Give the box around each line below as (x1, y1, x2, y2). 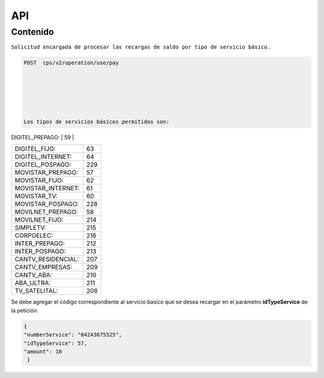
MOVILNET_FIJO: (14, 216, 64, 224)
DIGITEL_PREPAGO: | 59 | (11, 134, 74, 141)
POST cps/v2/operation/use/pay (23, 59, 119, 66)
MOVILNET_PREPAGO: (14, 208, 78, 216)
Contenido (11, 26, 54, 37)
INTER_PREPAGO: (14, 239, 65, 248)
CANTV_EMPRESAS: (14, 263, 73, 272)
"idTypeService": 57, (23, 340, 88, 347)
